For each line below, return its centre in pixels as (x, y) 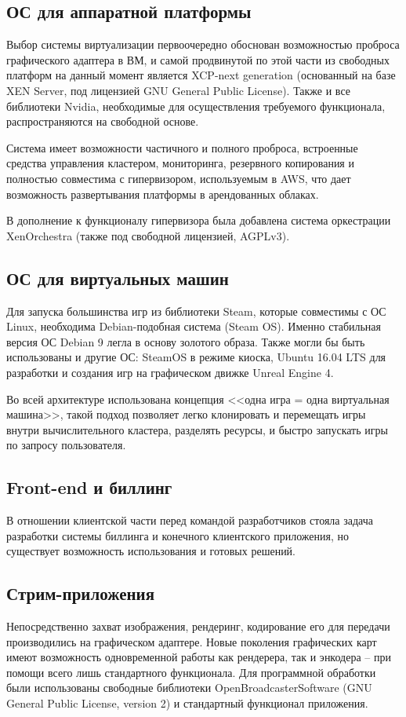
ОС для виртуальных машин (118, 278)
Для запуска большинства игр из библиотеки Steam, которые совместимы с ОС (196, 311)
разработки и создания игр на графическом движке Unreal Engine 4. (170, 372)
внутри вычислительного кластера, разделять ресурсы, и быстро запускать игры (197, 429)
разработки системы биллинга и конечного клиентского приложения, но (178, 535)
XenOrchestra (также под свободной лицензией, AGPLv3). (148, 235)
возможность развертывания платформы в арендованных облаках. (163, 194)
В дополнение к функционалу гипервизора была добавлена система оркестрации (199, 220)
